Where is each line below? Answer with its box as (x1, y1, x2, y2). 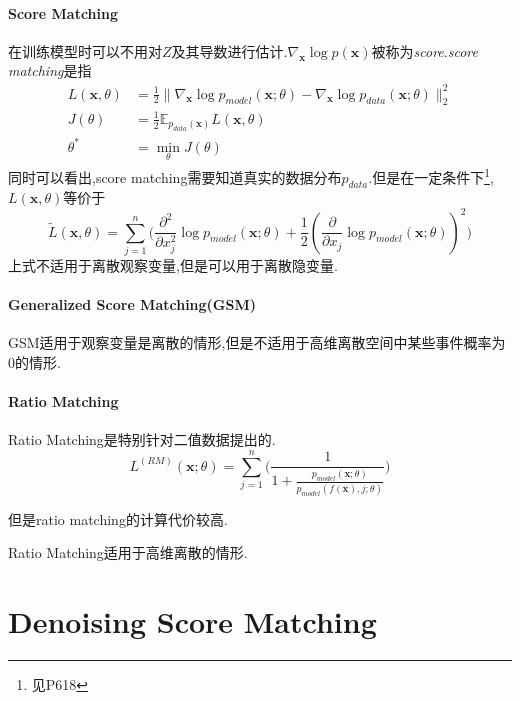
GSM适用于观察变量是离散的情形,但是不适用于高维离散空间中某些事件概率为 (8, 332, 506, 353)
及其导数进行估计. (171, 40, 288, 61)
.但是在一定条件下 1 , (368, 164, 494, 187)
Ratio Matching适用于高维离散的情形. (8, 542, 248, 563)
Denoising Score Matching (8, 600, 377, 641)
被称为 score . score (371, 40, 478, 61)
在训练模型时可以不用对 (8, 40, 162, 61)
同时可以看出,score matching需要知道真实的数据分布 (8, 166, 342, 187)
